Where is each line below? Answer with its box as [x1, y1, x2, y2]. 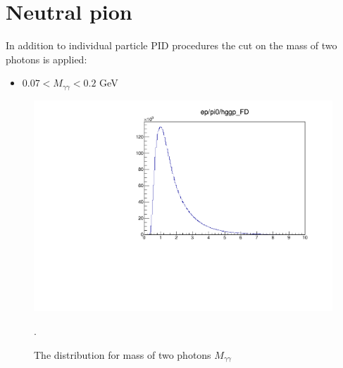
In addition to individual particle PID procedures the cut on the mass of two [6, 38, 337, 53]
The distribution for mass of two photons [34, 347, 211, 362]
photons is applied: [6, 51, 87, 66]
